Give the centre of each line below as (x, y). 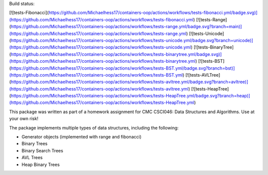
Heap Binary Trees (41, 164)
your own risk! (24, 119)
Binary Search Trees (42, 150)
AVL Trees (32, 158)
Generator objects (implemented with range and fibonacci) (81, 137)
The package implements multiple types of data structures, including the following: (94, 128)
